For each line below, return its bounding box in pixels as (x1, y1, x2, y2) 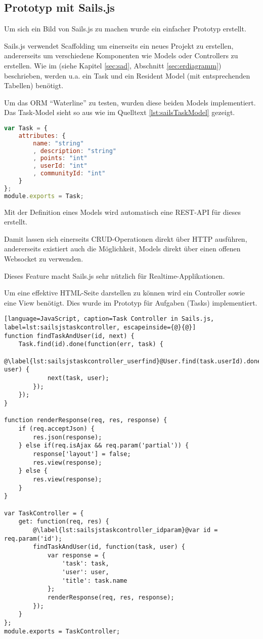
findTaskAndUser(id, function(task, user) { (33, 543, 185, 551)
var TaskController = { (4, 509, 84, 517)
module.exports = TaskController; (4, 627, 120, 635)
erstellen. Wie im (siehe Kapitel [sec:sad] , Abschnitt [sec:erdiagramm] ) (4, 60, 222, 70)
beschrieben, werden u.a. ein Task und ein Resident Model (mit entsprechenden (4, 70, 250, 81)
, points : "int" (33, 155, 87, 162)
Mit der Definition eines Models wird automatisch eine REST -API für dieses (4, 206, 241, 217)
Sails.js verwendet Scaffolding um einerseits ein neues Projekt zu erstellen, (4, 40, 234, 51)
